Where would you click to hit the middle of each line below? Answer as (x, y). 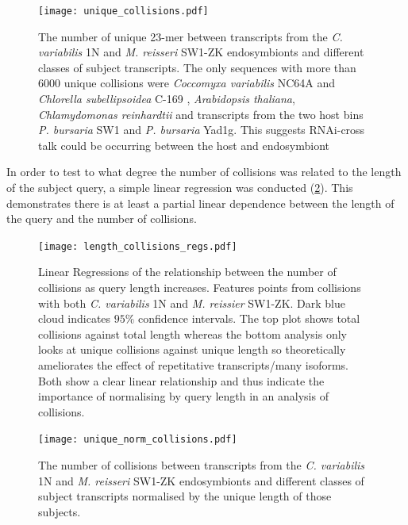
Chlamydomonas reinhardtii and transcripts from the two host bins (201, 114)
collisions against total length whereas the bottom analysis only (193, 333)
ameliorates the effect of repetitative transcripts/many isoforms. (193, 365)
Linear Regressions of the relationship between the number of (187, 272)
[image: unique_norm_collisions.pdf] (138, 440)
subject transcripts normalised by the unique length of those (185, 496)
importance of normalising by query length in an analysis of (183, 396)
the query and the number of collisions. (102, 218)
